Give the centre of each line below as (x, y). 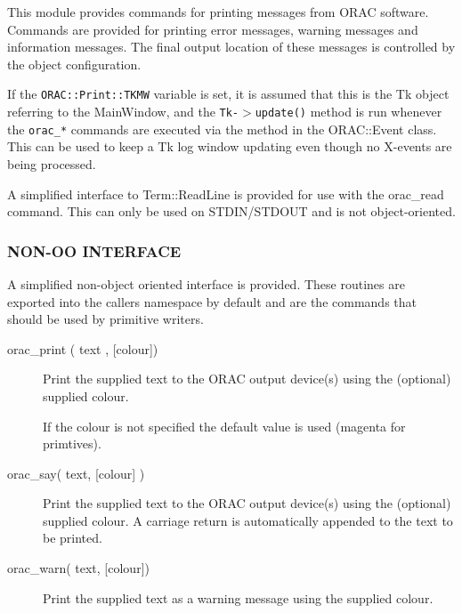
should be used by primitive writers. (105, 319)
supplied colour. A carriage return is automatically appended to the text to (248, 520)
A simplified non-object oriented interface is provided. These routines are (206, 283)
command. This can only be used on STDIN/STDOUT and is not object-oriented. (231, 211)
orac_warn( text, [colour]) (78, 568)
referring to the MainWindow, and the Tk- (123, 112)
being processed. (52, 163)
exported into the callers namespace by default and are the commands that (212, 301)
